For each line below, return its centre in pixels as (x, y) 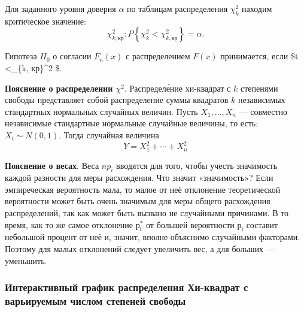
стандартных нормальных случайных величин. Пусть (101, 111)
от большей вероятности (190, 224)
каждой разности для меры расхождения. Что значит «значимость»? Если (139, 178)
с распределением (158, 56)
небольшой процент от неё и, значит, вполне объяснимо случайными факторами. (153, 237)
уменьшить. (26, 260)
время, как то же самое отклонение (69, 224)
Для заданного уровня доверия (60, 8)
